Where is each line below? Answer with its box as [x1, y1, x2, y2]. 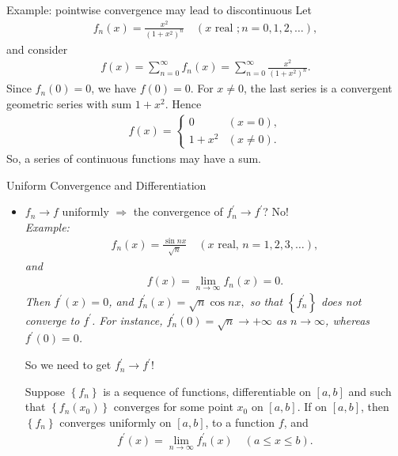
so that [249, 292, 283, 309]
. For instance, [92, 311, 163, 328]
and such [348, 383, 392, 399]
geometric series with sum [6, 95, 132, 111]
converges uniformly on [59, 413, 172, 430]
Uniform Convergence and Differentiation [6, 176, 207, 193]
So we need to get [25, 356, 112, 373]
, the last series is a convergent [244, 80, 392, 96]
